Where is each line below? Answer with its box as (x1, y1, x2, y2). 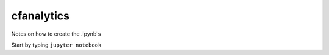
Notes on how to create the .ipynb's (11, 30, 101, 37)
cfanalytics (11, 9, 70, 22)
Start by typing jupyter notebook (11, 41, 102, 48)
